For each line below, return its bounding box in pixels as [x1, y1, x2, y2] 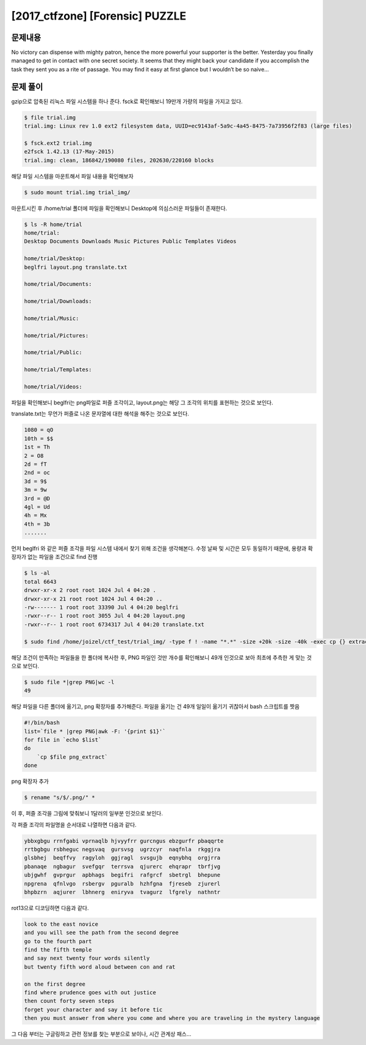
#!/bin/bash [24, 719, 60, 726]
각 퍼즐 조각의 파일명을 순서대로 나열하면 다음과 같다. [11, 821, 137, 828]
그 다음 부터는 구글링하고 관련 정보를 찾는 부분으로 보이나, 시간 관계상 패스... [11, 1030, 192, 1038]
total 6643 [24, 578, 57, 585]
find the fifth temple [24, 947, 92, 953]
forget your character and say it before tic [24, 1006, 163, 1013]
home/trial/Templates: [24, 366, 92, 373]
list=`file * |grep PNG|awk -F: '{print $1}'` [24, 727, 166, 735]
